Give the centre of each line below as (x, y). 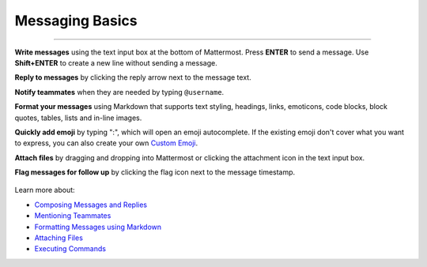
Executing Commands (70, 249)
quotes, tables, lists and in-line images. (78, 118)
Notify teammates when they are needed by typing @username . (119, 92)
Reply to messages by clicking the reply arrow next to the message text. (133, 77)
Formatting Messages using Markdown (98, 227)
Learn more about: (45, 190)
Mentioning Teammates (73, 216)
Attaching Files (59, 238)
